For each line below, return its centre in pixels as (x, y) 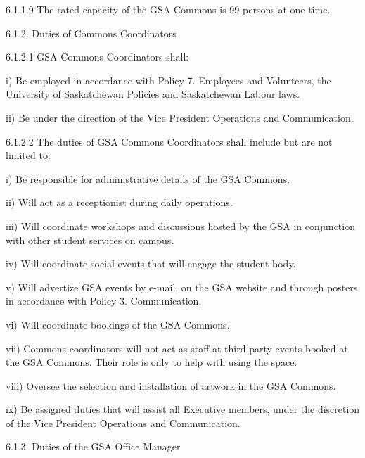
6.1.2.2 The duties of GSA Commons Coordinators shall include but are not (169, 141)
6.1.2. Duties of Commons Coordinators (91, 33)
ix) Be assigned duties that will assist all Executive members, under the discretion (183, 409)
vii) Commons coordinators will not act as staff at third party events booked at (177, 348)
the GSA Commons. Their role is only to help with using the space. (152, 362)
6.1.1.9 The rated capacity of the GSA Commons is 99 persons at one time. (168, 9)
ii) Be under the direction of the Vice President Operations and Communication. (180, 117)
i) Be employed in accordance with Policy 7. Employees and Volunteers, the (168, 80)
